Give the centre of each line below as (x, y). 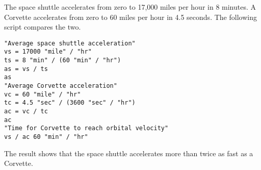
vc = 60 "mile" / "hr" (43, 94)
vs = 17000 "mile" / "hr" (48, 52)
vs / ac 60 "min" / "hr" (46, 137)
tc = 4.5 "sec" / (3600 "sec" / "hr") (70, 103)
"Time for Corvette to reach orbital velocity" (86, 128)
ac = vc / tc (26, 112)
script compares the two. (43, 27)
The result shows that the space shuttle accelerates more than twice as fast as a (129, 153)
